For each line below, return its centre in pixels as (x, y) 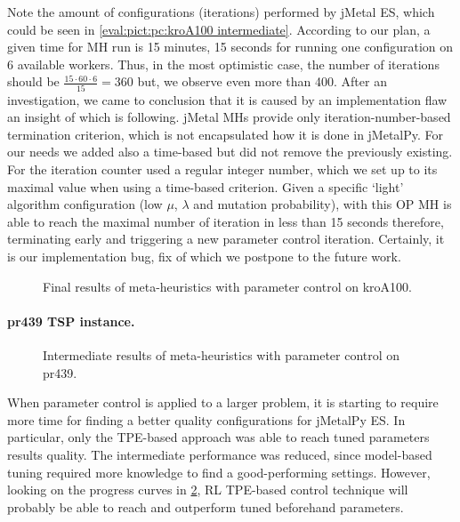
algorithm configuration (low (85, 204)
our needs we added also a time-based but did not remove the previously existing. (230, 152)
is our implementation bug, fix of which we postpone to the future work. (204, 257)
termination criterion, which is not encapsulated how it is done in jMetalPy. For (226, 134)
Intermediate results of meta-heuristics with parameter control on (222, 355)
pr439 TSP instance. (71, 321)
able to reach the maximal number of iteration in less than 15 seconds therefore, (226, 221)
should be (33, 81)
